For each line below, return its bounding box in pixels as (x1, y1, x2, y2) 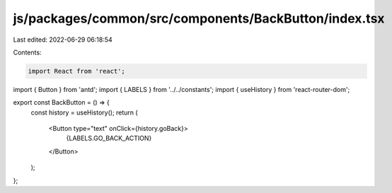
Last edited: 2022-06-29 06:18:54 (13, 35, 113, 44)
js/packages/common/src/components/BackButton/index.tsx (13, 11, 385, 26)
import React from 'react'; (28, 67, 125, 75)
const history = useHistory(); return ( (30, 108, 138, 117)
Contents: (13, 48, 42, 57)
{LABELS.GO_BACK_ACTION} (66, 134, 152, 143)
